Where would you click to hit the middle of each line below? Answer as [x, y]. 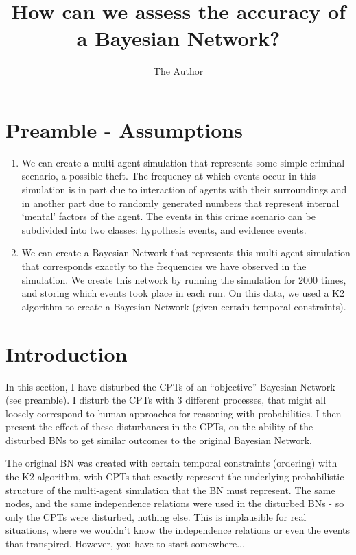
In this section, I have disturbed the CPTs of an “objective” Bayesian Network [170, 386]
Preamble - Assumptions [124, 129]
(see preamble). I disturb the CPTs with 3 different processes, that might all [166, 400]
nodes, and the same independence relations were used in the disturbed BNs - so [175, 503]
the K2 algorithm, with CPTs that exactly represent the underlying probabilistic [175, 477]
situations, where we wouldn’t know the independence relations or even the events [178, 530]
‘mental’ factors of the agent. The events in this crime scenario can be [168, 216]
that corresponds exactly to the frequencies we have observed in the [164, 266]
